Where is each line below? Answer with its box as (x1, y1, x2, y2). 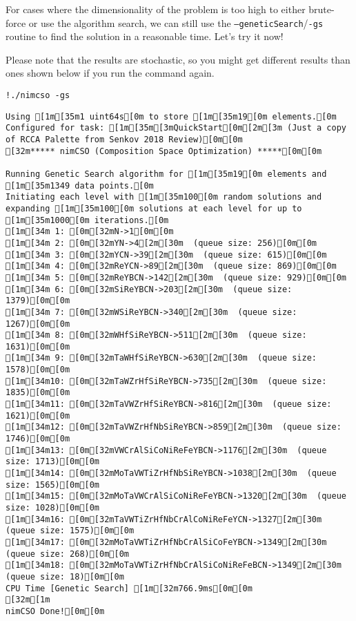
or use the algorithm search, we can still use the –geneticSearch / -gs (28, 15, 324, 30)
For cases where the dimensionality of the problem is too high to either (6, 2, 306, 16)
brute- (308, 2, 335, 16)
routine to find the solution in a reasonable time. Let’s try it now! (6, 29, 284, 44)
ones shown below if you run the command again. (6, 66, 215, 80)
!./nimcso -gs (6, 90, 70, 101)
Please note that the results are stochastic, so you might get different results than (6, 52, 350, 66)
